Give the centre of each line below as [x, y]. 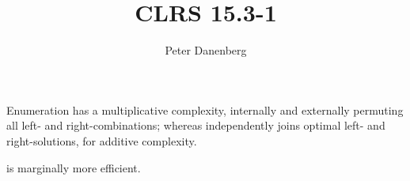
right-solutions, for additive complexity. [102, 140]
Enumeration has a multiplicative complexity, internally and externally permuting [205, 109]
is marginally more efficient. [74, 167]
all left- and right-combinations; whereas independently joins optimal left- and [196, 125]
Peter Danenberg [206, 50]
